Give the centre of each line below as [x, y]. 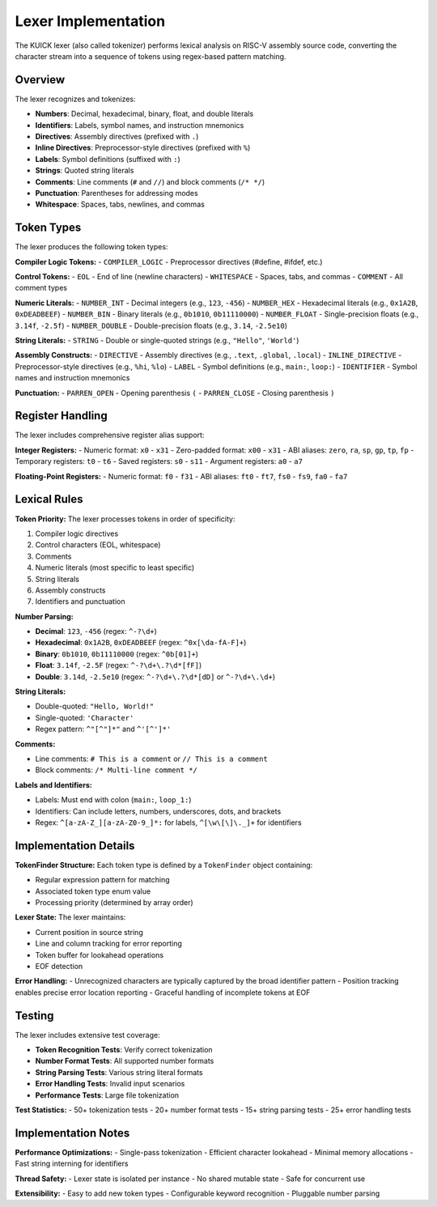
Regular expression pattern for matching [102, 880]
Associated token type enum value [93, 891]
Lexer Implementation [90, 21]
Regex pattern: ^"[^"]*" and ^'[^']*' [103, 729]
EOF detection [59, 966]
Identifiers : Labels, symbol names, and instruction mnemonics [140, 125]
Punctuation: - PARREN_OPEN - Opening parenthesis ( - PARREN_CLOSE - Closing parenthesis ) [175, 393]
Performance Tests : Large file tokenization [107, 1095]
